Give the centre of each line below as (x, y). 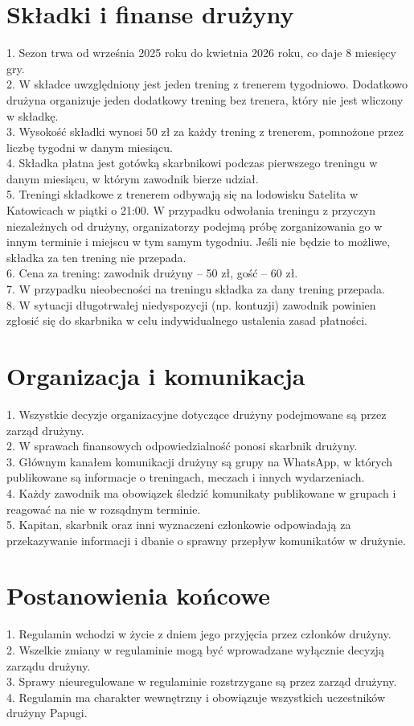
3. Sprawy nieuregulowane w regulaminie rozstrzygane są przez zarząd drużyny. (202, 681)
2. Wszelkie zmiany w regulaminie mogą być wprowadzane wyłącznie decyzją (195, 650)
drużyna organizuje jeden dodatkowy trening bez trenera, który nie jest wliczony (205, 99)
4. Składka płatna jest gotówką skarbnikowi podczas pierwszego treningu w (192, 163)
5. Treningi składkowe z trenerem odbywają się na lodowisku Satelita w (182, 194)
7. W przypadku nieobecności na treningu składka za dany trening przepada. (196, 289)
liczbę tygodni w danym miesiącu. (90, 147)
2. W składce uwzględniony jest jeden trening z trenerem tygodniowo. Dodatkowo (207, 84)
